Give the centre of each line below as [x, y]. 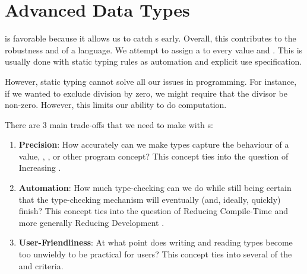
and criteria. [41, 265]
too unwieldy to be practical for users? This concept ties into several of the [155, 254]
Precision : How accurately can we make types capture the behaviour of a [154, 144]
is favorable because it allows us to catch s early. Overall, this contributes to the [151, 38]
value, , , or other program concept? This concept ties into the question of [153, 156]
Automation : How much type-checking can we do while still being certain [155, 188]
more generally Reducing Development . [91, 222]
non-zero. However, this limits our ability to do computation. [116, 105]
